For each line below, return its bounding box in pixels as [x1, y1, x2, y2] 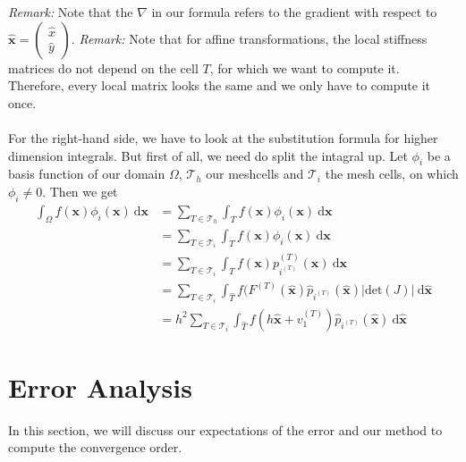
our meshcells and [206, 164, 304, 183]
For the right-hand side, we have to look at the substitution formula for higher [8, 128, 438, 147]
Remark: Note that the [8, 3, 133, 21]
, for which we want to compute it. [209, 58, 400, 77]
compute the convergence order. [8, 438, 182, 457]
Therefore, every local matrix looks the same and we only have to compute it [8, 76, 430, 95]
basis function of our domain [8, 164, 165, 183]
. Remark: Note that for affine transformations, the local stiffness [71, 29, 428, 47]
